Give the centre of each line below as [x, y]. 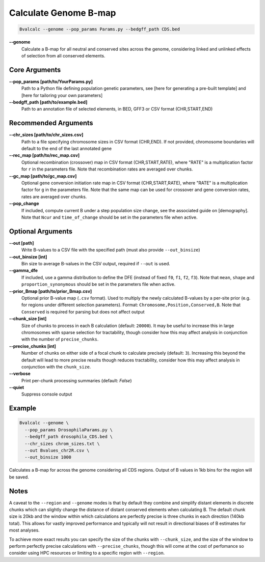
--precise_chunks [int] [33, 346]
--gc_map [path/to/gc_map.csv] [43, 176]
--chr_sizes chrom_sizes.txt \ [62, 444]
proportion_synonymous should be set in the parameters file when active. [98, 284]
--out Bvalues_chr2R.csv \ [57, 450]
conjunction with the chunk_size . [56, 366]
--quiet [16, 388]
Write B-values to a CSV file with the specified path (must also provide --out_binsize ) [111, 250]
